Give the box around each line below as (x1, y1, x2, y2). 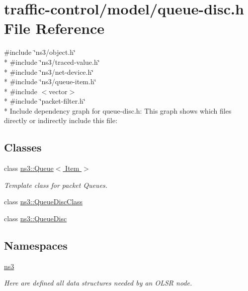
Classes (4, 140, 42, 155)
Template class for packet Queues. (4, 179, 108, 190)
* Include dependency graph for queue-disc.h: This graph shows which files (4, 105, 232, 116)
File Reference (4, 18, 105, 38)
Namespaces (4, 238, 68, 253)
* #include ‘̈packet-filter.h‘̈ (4, 96, 85, 106)
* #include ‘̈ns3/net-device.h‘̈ (4, 66, 94, 77)
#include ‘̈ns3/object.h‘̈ (4, 47, 76, 57)
